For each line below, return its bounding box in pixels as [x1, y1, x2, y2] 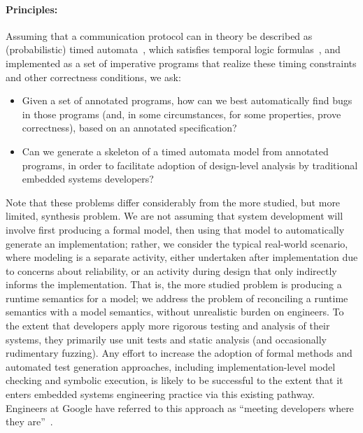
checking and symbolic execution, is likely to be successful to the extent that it [6, 373, 343, 388]
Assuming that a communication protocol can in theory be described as [6, 28, 313, 43]
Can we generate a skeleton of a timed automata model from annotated [22, 143, 329, 158]
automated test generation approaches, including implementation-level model [6, 359, 336, 374]
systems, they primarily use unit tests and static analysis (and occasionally [6, 332, 327, 346]
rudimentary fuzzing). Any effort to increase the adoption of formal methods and [6, 346, 353, 360]
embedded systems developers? [22, 171, 154, 186]
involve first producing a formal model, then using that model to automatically [6, 222, 345, 236]
